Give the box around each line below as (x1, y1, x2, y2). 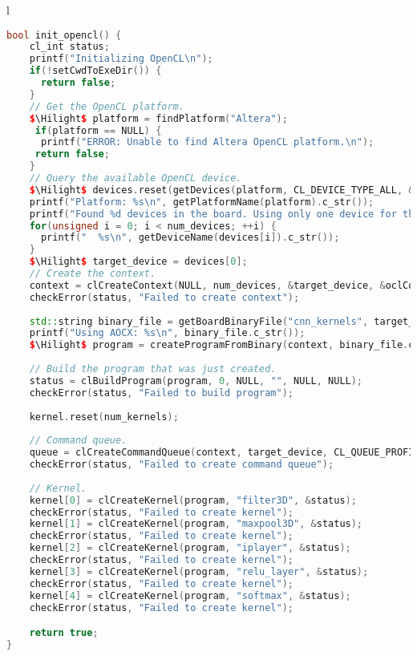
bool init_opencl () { (6, 29, 122, 41)
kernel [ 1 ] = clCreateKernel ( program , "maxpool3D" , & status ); (29, 518, 363, 530)
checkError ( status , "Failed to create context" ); (29, 291, 300, 303)
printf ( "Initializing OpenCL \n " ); (29, 53, 213, 65)
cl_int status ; (29, 41, 110, 53)
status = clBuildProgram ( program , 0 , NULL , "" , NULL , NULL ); (29, 375, 363, 387)
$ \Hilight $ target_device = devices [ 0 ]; (29, 256, 248, 268)
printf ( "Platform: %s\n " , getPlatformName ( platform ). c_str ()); (29, 196, 374, 208)
